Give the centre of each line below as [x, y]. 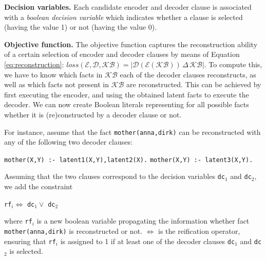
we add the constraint [39, 186]
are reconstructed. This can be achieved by [194, 84]
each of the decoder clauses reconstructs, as [188, 74]
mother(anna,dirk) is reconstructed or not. [73, 231]
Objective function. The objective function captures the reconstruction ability [131, 44]
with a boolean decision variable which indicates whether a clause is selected [123, 17]
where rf [18, 221]
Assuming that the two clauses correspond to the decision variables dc [115, 176]
